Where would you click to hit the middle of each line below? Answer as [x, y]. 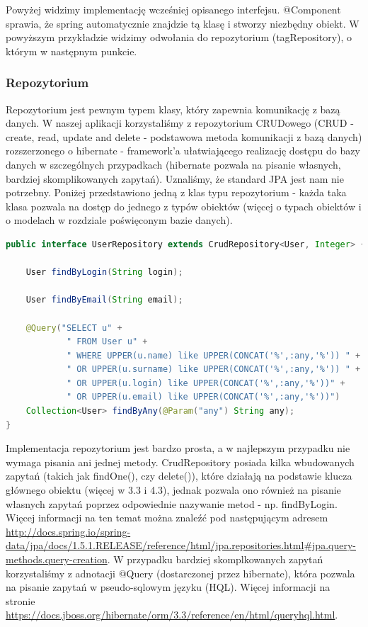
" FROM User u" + [107, 342]
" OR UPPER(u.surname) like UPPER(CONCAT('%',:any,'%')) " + [213, 369]
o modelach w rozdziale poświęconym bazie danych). [119, 220]
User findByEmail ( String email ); [104, 300]
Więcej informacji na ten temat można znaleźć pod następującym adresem [167, 518]
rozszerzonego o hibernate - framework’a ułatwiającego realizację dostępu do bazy [183, 151]
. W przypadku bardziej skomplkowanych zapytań [215, 559]
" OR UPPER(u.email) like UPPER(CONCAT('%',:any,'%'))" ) [203, 397]
